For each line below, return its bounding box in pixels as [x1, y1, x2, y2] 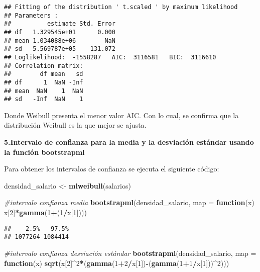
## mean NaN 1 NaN [4, 87, 83, 95]
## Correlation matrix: [4, 62, 83, 69]
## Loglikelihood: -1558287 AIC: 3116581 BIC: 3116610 [4, 53, 216, 61]
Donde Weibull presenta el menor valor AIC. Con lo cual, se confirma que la [4, 110, 239, 120]
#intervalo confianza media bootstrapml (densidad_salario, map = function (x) [4, 197, 254, 208]
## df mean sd [4, 70, 83, 78]
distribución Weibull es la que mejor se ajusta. [4, 120, 147, 130]
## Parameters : [4, 12, 58, 19]
